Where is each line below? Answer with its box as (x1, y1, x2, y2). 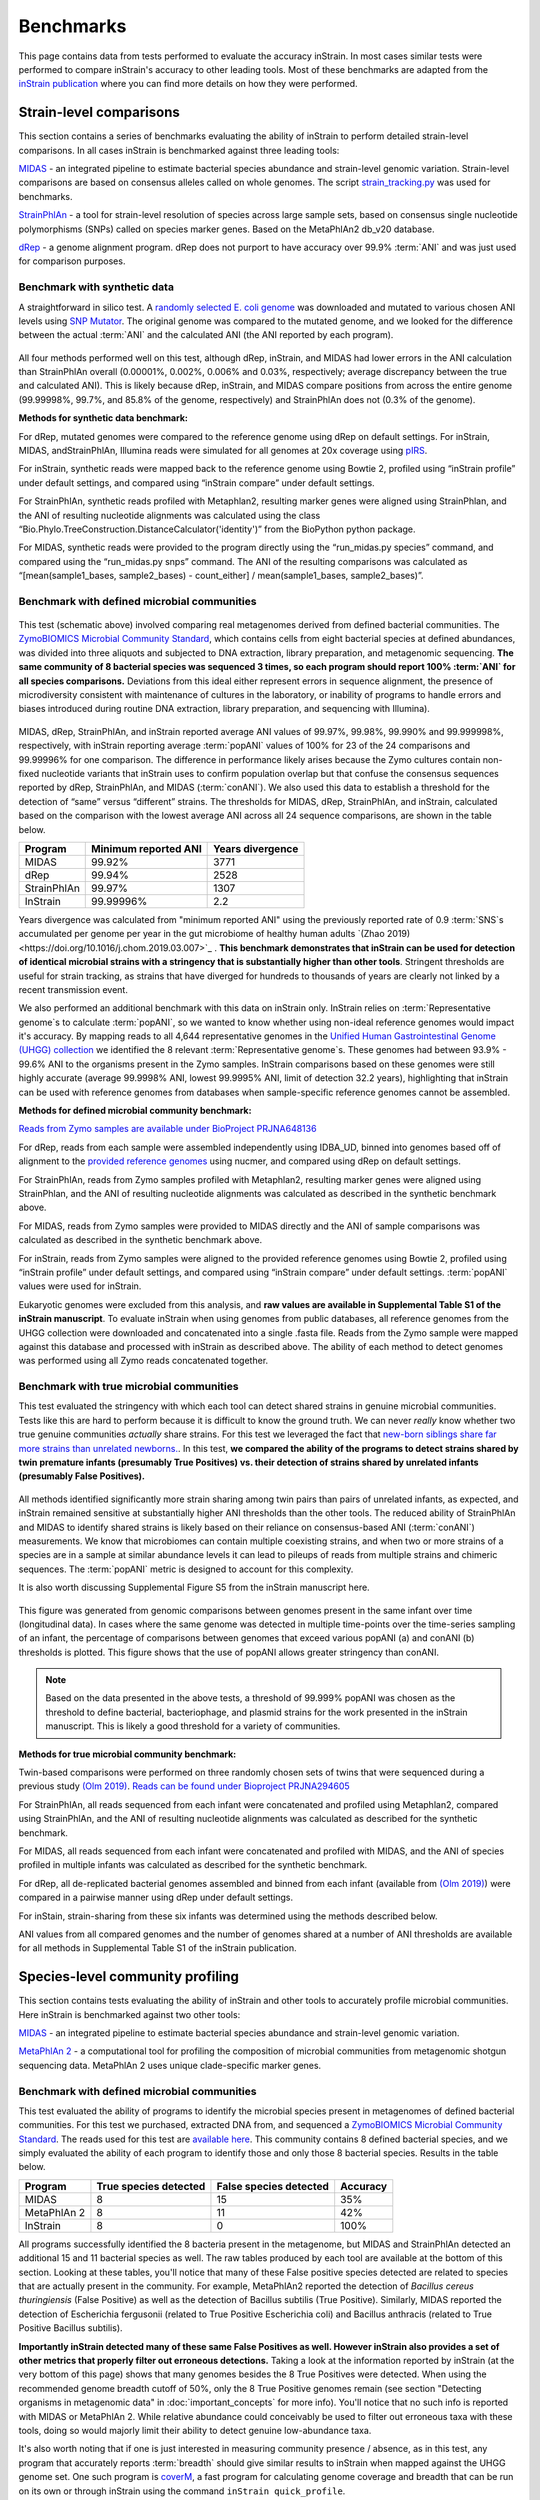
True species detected (96, 2179, 206, 2193)
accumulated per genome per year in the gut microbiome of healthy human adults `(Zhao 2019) (18, 928, 411, 940)
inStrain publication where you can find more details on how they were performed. (18, 78, 359, 90)
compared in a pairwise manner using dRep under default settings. (18, 1891, 294, 1904)
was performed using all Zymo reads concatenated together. (18, 1355, 269, 1367)
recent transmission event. (18, 983, 129, 995)
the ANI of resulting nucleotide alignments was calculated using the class (18, 509, 321, 521)
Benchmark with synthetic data (18, 280, 175, 294)
